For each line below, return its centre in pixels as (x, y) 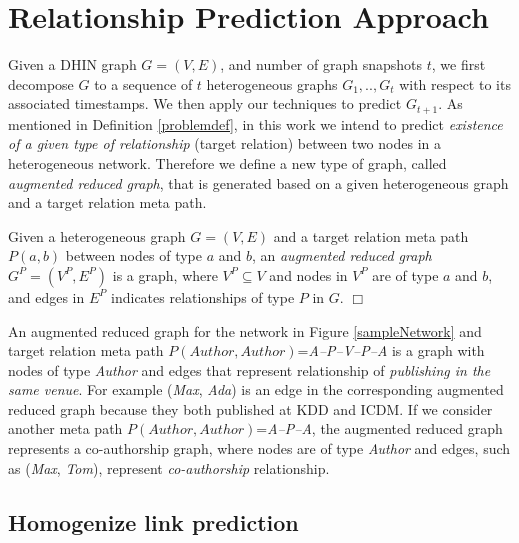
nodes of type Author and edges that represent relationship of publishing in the (249, 369)
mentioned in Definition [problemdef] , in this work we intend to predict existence (255, 123)
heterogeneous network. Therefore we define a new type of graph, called (227, 162)
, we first (458, 64)
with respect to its (455, 83)
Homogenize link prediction (153, 521)
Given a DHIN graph (72, 64)
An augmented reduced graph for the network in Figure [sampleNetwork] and (245, 330)
